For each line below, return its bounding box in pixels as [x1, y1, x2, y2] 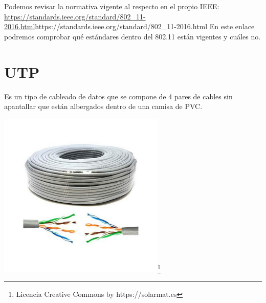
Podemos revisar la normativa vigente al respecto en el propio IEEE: [4, 1, 219, 11]
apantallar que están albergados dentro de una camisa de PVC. [4, 101, 203, 112]
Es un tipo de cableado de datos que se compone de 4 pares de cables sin [4, 91, 233, 101]
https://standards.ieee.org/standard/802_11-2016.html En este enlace [35, 21, 255, 32]
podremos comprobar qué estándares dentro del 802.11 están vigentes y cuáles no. [4, 31, 261, 41]
